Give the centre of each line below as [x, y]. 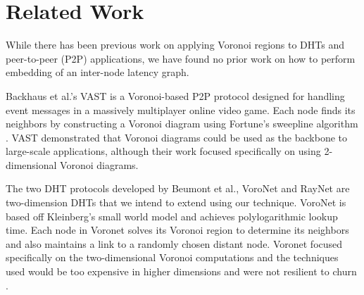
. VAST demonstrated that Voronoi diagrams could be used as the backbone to [176, 137]
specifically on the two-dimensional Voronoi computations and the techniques [172, 257]
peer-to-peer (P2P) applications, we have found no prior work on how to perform [181, 58]
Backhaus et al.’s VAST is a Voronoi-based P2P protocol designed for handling [175, 95]
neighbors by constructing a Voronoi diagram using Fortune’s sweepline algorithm [182, 124]
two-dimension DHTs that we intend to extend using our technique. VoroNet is [176, 202]
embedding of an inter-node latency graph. [98, 72]
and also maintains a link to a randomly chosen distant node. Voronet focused [174, 243]
